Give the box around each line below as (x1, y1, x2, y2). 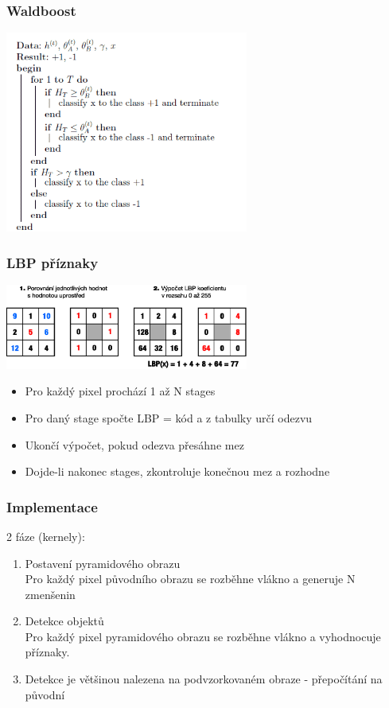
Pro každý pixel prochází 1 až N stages (25, 383, 216, 399)
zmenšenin (25, 585, 76, 602)
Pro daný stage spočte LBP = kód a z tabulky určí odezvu (25, 409, 313, 426)
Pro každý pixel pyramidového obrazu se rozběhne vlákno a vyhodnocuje (25, 628, 381, 644)
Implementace (6, 496, 98, 516)
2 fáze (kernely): (6, 527, 85, 544)
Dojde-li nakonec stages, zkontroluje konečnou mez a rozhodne (25, 463, 330, 480)
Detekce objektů (25, 613, 104, 629)
